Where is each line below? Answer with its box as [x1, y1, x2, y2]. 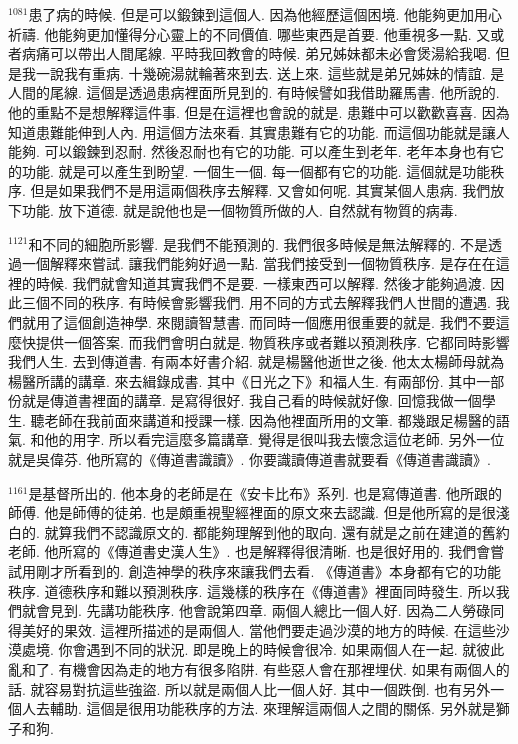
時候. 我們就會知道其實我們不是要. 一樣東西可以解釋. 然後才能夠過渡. [35, 272, 486, 293]
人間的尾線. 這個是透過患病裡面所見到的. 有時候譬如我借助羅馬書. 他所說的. [8, 82, 500, 103]
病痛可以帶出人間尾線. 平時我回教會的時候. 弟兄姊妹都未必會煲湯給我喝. [21, 43, 491, 64]
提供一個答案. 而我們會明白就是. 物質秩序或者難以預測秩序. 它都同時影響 [35, 331, 510, 352]
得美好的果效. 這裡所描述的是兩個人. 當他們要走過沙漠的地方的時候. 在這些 [8, 619, 496, 640]
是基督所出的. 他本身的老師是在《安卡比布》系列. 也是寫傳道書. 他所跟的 [28, 482, 503, 503]
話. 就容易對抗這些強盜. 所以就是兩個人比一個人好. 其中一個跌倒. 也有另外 [8, 678, 491, 699]
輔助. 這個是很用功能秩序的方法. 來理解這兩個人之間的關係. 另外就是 [49, 698, 496, 719]
